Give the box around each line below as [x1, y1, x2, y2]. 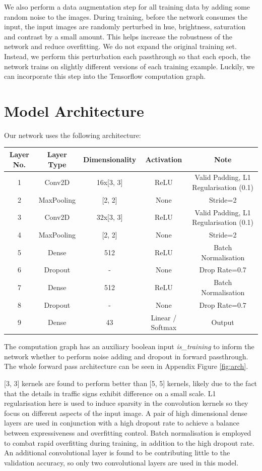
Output [211, 317, 234, 327]
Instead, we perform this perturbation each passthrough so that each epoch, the [4, 51, 251, 61]
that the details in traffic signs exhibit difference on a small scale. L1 [4, 388, 216, 398]
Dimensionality [83, 154, 137, 164]
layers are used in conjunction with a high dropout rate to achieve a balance [4, 417, 239, 428]
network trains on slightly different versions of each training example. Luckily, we [4, 61, 255, 71]
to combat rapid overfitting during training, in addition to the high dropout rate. [4, 437, 254, 448]
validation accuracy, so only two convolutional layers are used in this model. [4, 457, 239, 467]
